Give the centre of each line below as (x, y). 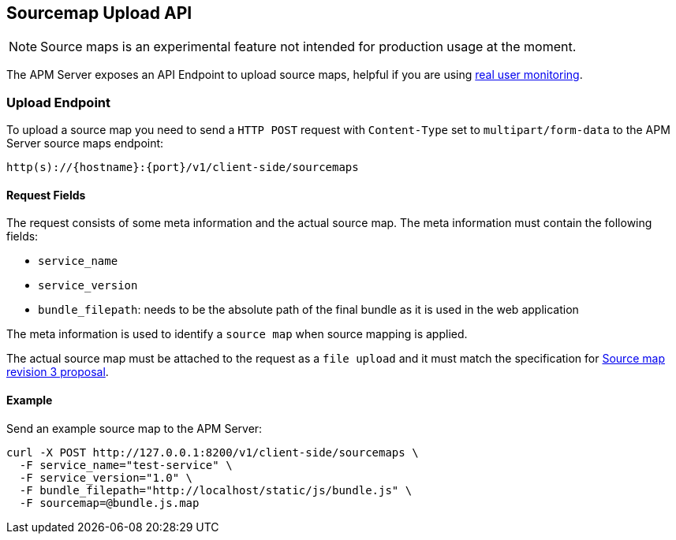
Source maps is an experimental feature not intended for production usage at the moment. (308, 47)
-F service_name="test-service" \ (126, 465)
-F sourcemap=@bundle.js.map (109, 503)
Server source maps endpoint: (85, 143)
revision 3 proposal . (58, 372)
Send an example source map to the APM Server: (134, 428)
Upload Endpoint (58, 102)
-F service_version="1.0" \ (106, 477)
